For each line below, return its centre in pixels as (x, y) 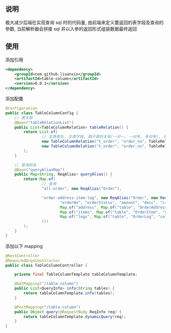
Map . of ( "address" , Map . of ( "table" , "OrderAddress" (115, 207)
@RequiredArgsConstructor (33, 261)
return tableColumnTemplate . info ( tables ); (69, 293)
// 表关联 (24, 118)
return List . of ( (41, 132)
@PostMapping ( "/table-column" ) (48, 307)
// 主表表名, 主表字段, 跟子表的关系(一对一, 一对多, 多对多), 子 (104, 137)
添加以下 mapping (24, 246)
